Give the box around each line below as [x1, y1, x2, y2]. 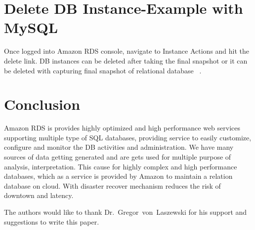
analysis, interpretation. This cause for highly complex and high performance [4, 161, 237, 171]
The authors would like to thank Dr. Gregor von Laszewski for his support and [4, 206, 247, 217]
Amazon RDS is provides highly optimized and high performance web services [4, 123, 241, 133]
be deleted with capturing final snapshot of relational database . [4, 65, 202, 75]
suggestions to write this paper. [4, 216, 99, 227]
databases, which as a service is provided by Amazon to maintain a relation [4, 171, 233, 181]
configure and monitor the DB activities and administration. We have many [4, 142, 234, 152]
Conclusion [4, 94, 81, 114]
